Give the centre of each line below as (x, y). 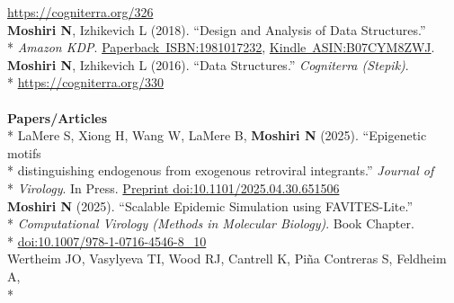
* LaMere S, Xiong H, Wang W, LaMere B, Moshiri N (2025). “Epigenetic (217, 135)
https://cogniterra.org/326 (80, 12)
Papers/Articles (58, 117)
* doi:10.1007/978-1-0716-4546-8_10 (107, 241)
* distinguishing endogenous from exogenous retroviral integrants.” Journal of (221, 170)
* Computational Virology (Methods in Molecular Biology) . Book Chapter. (211, 223)
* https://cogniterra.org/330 (86, 82)
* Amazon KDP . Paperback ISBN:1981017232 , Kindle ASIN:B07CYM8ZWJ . (221, 47)
